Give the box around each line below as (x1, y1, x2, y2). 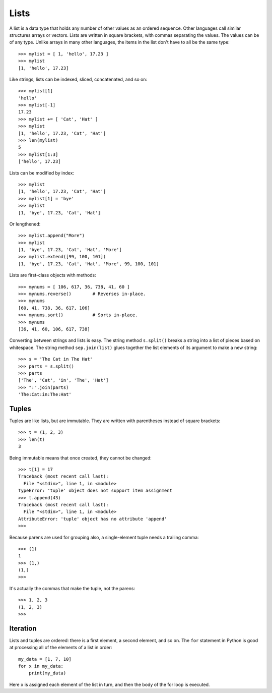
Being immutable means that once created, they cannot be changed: (9, 454, 152, 461)
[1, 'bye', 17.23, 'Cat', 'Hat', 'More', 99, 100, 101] (18, 261, 159, 267)
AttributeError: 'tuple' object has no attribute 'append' (18, 516, 167, 522)
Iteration (9, 624, 37, 632)
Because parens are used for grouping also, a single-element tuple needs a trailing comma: (9, 534, 199, 540)
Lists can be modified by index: (9, 169, 75, 176)
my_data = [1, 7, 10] (18, 656, 72, 662)
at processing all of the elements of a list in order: (9, 645, 112, 651)
